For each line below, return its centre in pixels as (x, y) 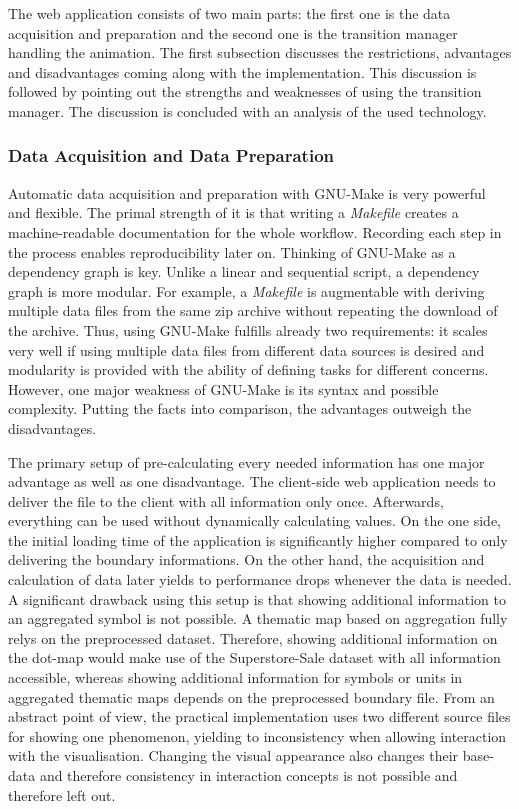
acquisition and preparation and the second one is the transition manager (233, 32)
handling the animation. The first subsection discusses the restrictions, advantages (260, 52)
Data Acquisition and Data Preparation (171, 155)
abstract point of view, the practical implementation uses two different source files (259, 716)
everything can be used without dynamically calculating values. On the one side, (255, 520)
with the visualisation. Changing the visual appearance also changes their (233, 755)
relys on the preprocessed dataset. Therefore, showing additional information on (253, 637)
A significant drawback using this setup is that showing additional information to (257, 598)
